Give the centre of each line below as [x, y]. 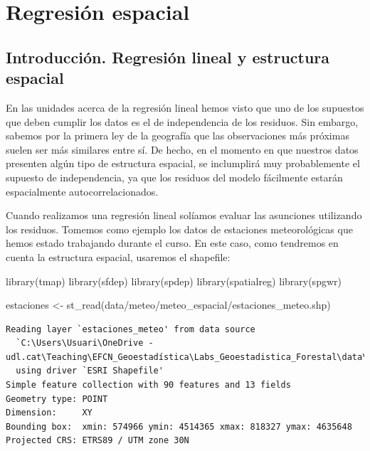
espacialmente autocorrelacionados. [82, 191]
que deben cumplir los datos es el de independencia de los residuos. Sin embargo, [182, 121]
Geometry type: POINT [57, 399]
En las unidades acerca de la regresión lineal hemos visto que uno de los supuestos [185, 107]
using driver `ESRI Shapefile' [90, 371]
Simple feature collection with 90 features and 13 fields [148, 385]
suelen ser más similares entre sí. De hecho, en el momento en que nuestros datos [182, 149]
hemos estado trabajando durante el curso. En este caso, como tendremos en [172, 243]
